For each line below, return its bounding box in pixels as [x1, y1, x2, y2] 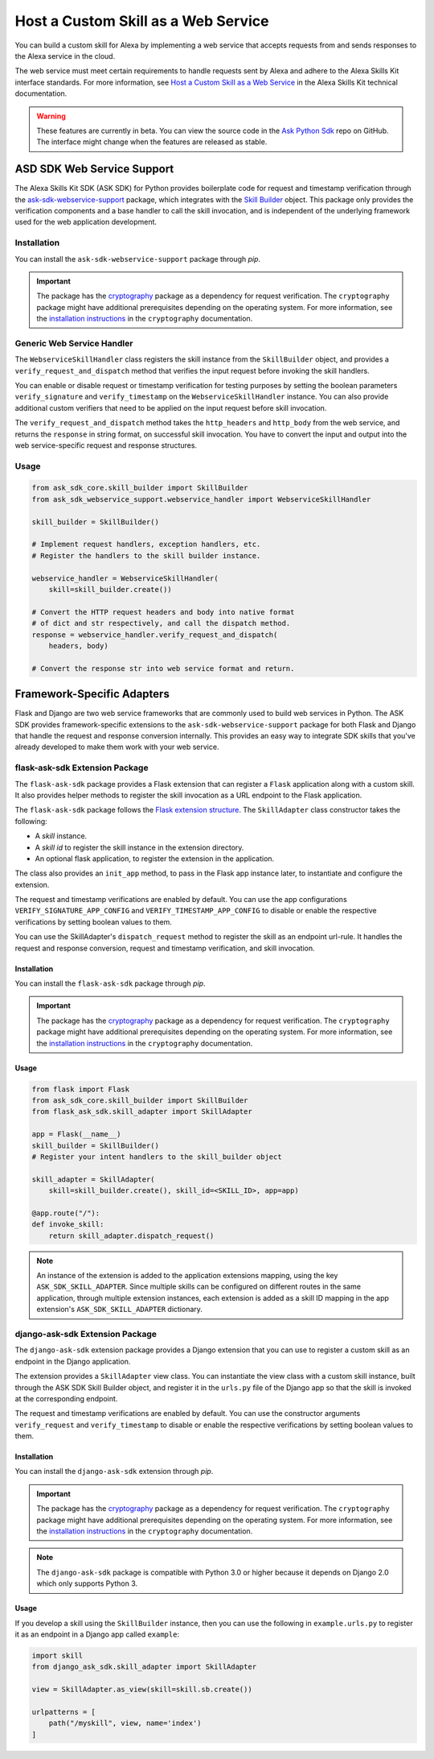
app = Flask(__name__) [31, 1130, 121, 1139]
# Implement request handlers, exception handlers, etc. [31, 540, 261, 549]
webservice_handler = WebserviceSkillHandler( [31, 573, 219, 583]
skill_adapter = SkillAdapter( [31, 1174, 156, 1184]
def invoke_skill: [31, 1220, 104, 1229]
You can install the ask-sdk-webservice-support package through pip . [14, 254, 261, 263]
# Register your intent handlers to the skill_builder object [31, 1152, 282, 1161]
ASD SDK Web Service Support [14, 162, 174, 176]
